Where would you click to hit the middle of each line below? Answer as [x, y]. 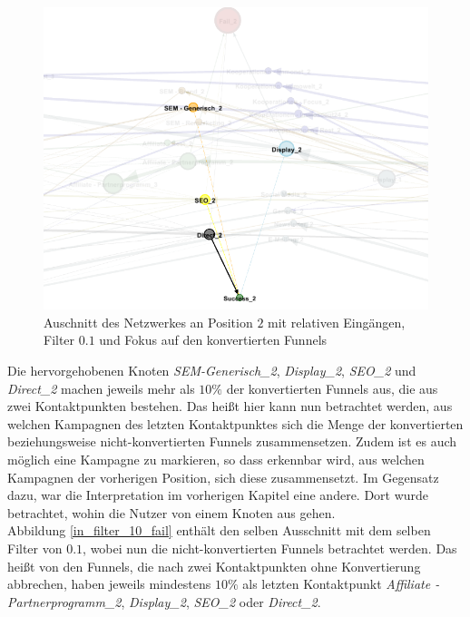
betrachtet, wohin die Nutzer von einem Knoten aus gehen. [171, 512]
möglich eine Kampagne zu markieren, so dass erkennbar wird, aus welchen [216, 459]
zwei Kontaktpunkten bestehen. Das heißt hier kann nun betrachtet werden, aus [230, 406]
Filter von [35, 548]
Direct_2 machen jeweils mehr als [101, 388]
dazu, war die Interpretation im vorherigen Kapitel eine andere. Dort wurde [218, 495]
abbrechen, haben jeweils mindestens [109, 584]
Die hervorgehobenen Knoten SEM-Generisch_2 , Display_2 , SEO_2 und [212, 371]
